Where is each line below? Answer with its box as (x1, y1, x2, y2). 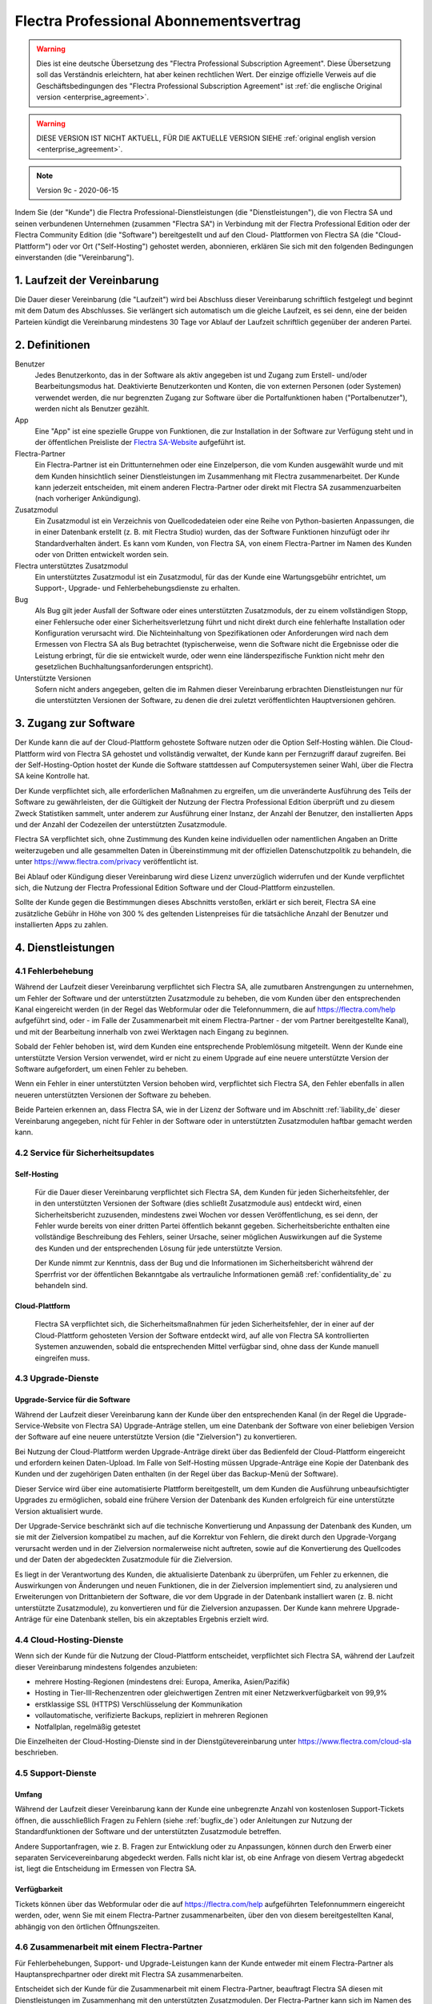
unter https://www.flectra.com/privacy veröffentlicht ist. (14, 857, 199, 867)
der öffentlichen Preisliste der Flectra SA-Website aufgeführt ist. (34, 438, 246, 447)
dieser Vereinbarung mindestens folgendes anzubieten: (14, 1662, 198, 1671)
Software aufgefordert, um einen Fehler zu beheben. (14, 1064, 188, 1073)
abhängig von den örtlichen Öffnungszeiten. (14, 1921, 160, 1931)
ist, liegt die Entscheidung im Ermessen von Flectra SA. (14, 1864, 197, 1873)
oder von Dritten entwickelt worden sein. (34, 550, 170, 560)
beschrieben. (14, 1747, 59, 1757)
